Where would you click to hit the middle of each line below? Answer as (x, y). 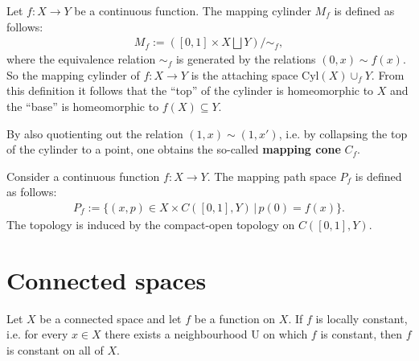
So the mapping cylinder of (73, 74)
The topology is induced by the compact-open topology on (151, 224)
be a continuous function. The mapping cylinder (193, 10)
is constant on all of (55, 349)
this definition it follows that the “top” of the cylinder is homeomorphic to (190, 90)
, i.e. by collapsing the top (343, 133)
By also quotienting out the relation (95, 133)
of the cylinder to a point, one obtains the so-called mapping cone (174, 149)
